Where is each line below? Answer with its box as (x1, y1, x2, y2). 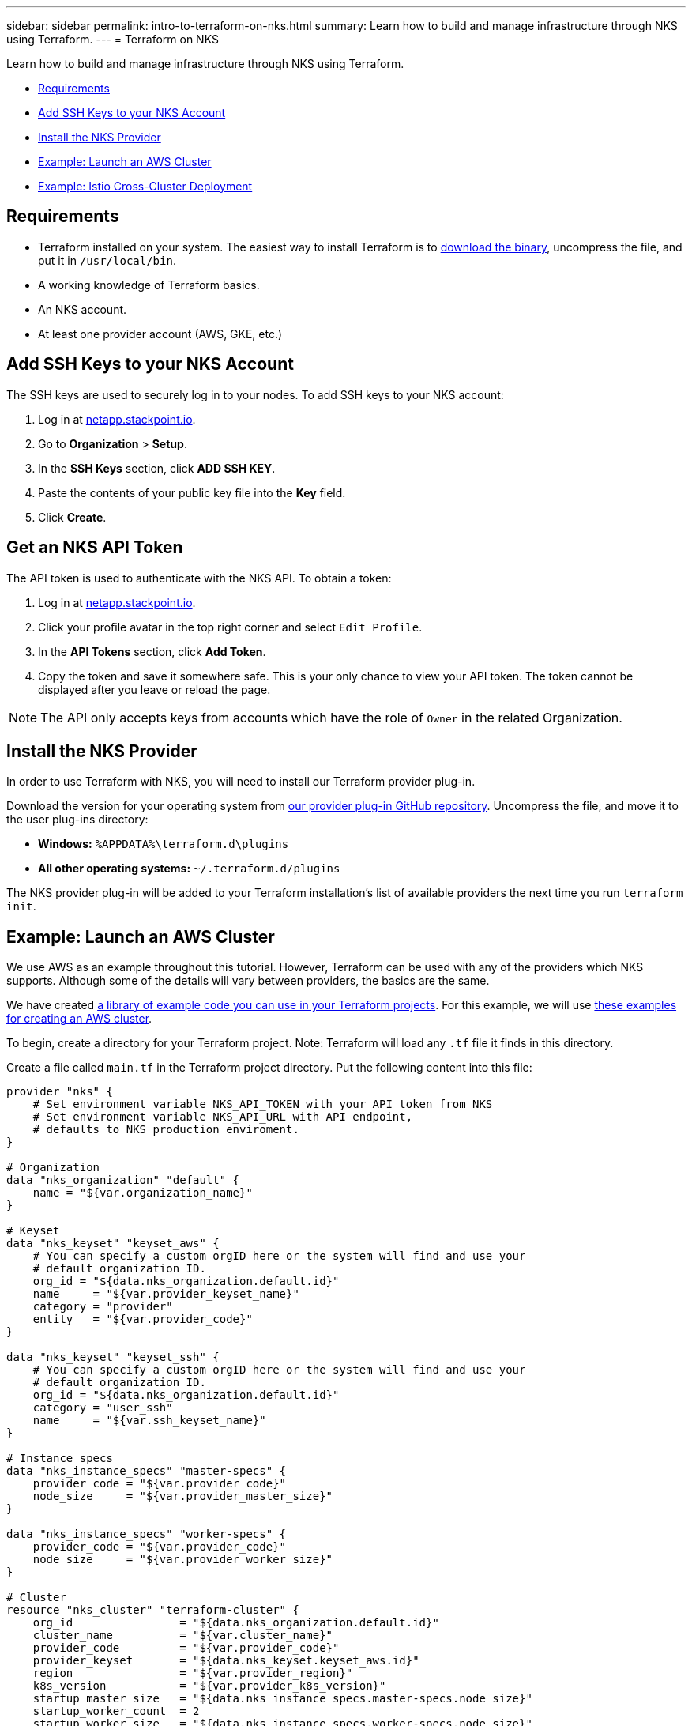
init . (6, 899, 36, 914)
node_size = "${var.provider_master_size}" (32, 1490, 333, 1503)
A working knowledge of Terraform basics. (38, 277, 260, 292)
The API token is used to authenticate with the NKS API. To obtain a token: (6, 571, 392, 585)
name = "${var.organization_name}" (32, 1186, 253, 1200)
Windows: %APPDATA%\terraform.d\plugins (38, 837, 289, 851)
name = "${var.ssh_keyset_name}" (32, 1414, 266, 1427)
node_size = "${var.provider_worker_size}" (32, 1553, 333, 1566)
